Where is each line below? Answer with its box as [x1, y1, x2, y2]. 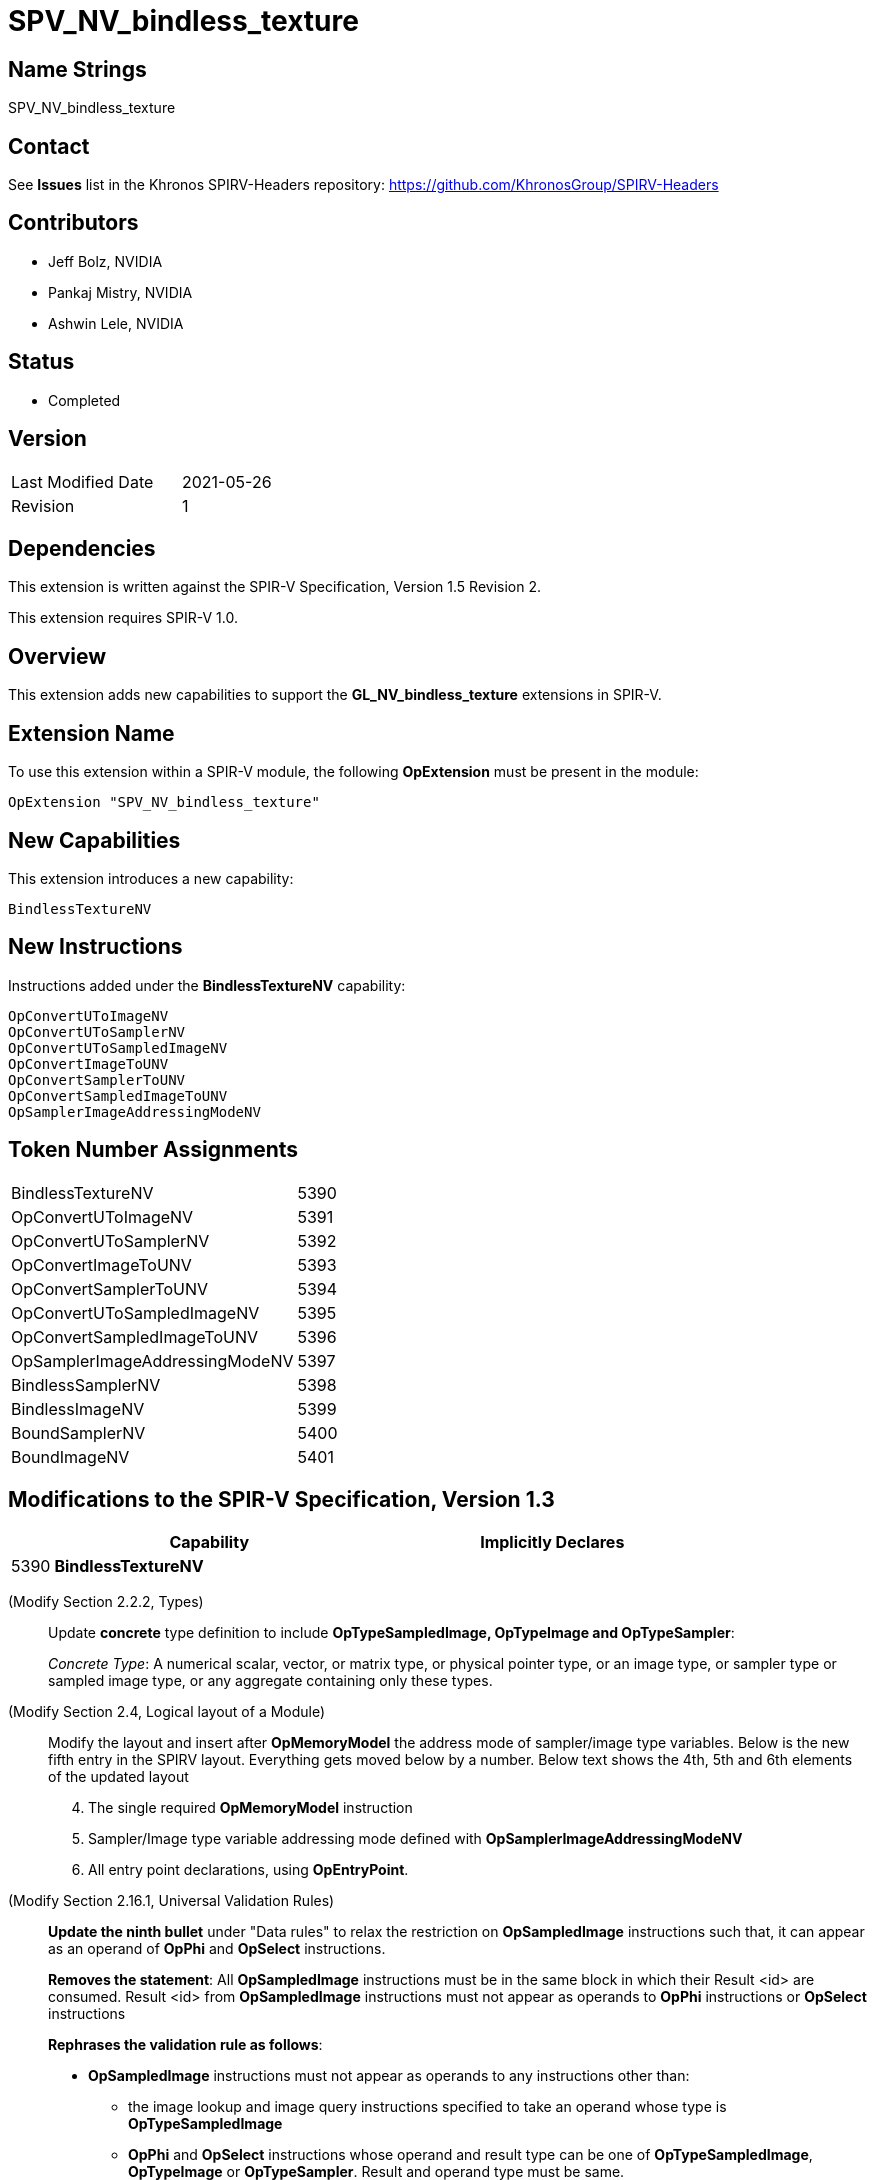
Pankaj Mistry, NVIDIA [48, 283, 193, 301]
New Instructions [8, 934, 183, 960]
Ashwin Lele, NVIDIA [48, 314, 184, 332]
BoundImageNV [11, 1446, 130, 1467]
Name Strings [8, 56, 147, 82]
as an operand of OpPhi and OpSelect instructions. [48, 1940, 386, 1958]
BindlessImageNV [11, 1398, 145, 1419]
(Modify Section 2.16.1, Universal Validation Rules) [8, 1892, 335, 1910]
